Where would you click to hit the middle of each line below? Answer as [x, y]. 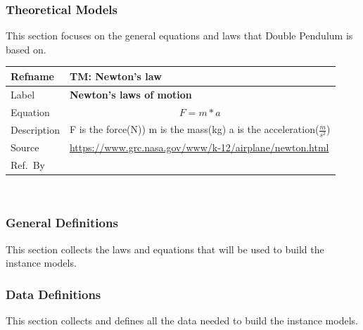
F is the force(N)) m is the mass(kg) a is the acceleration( [194, 129]
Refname [32, 76]
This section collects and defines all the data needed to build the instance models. [182, 320]
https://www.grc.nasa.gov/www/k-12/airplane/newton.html [199, 147]
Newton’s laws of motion [130, 94]
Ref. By [28, 164]
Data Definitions [53, 294]
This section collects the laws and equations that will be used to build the [165, 249]
